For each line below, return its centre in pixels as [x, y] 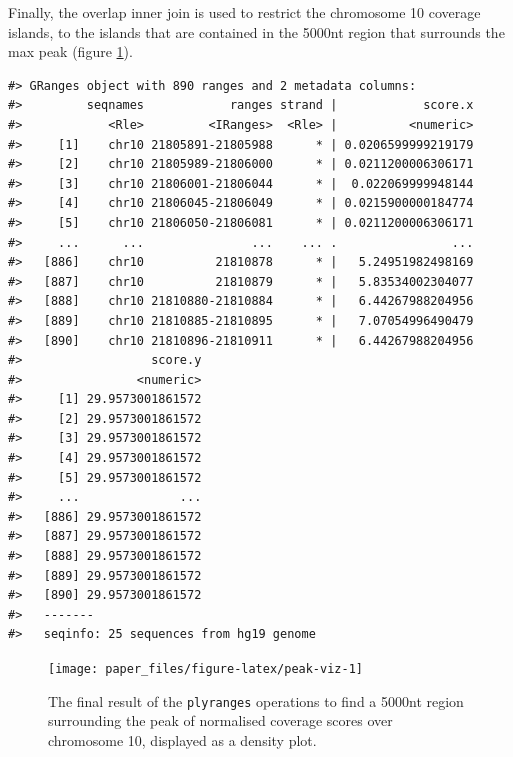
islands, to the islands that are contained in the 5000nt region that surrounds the [256, 31]
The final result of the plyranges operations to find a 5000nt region [256, 700]
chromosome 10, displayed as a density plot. [182, 739]
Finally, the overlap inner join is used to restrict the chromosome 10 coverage [244, 12]
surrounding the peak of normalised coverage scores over [220, 720]
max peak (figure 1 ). [70, 51]
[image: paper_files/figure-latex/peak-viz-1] [205, 669]
